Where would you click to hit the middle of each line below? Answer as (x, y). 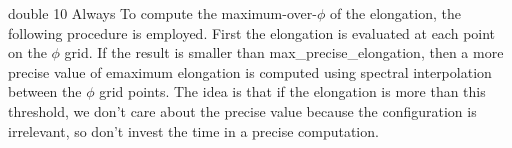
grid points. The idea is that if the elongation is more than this (292, 91)
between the (45, 91)
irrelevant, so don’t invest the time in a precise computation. (193, 130)
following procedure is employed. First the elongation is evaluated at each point (252, 32)
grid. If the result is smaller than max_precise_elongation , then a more (284, 52)
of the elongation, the (395, 13)
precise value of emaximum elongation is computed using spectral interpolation (250, 71)
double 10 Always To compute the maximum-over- (162, 13)
